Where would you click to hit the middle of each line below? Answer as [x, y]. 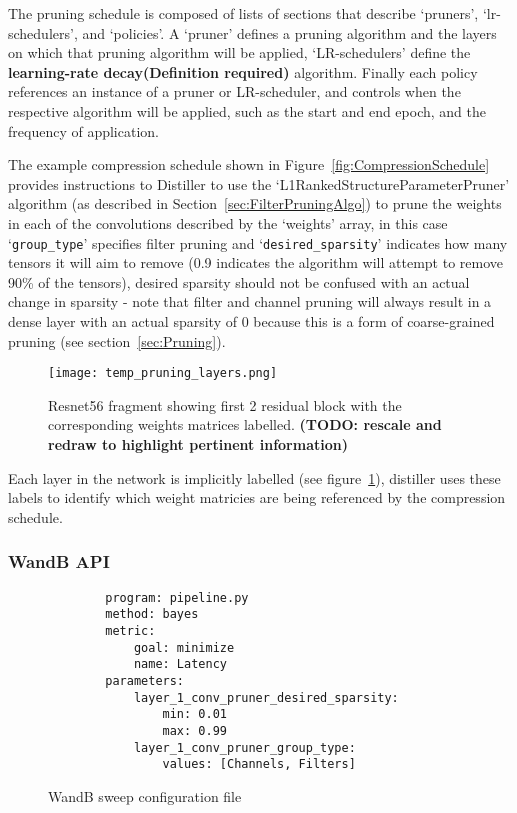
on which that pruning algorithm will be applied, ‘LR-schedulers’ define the [239, 52]
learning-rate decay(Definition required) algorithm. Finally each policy [243, 71]
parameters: [145, 680]
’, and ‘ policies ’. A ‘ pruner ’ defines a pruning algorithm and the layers [283, 32]
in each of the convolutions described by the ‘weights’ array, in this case [228, 222]
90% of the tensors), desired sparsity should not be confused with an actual [239, 281]
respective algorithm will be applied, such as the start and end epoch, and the [247, 110]
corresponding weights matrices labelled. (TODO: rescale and [245, 424]
